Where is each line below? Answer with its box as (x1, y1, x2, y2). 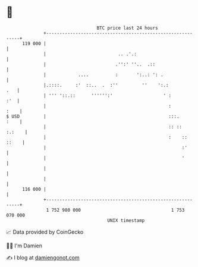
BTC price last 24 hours (96, 25, 159, 31)
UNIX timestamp (107, 217, 145, 224)
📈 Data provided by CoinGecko (6, 228, 84, 235)
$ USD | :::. (6, 113, 180, 120)
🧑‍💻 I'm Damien (6, 242, 43, 249)
